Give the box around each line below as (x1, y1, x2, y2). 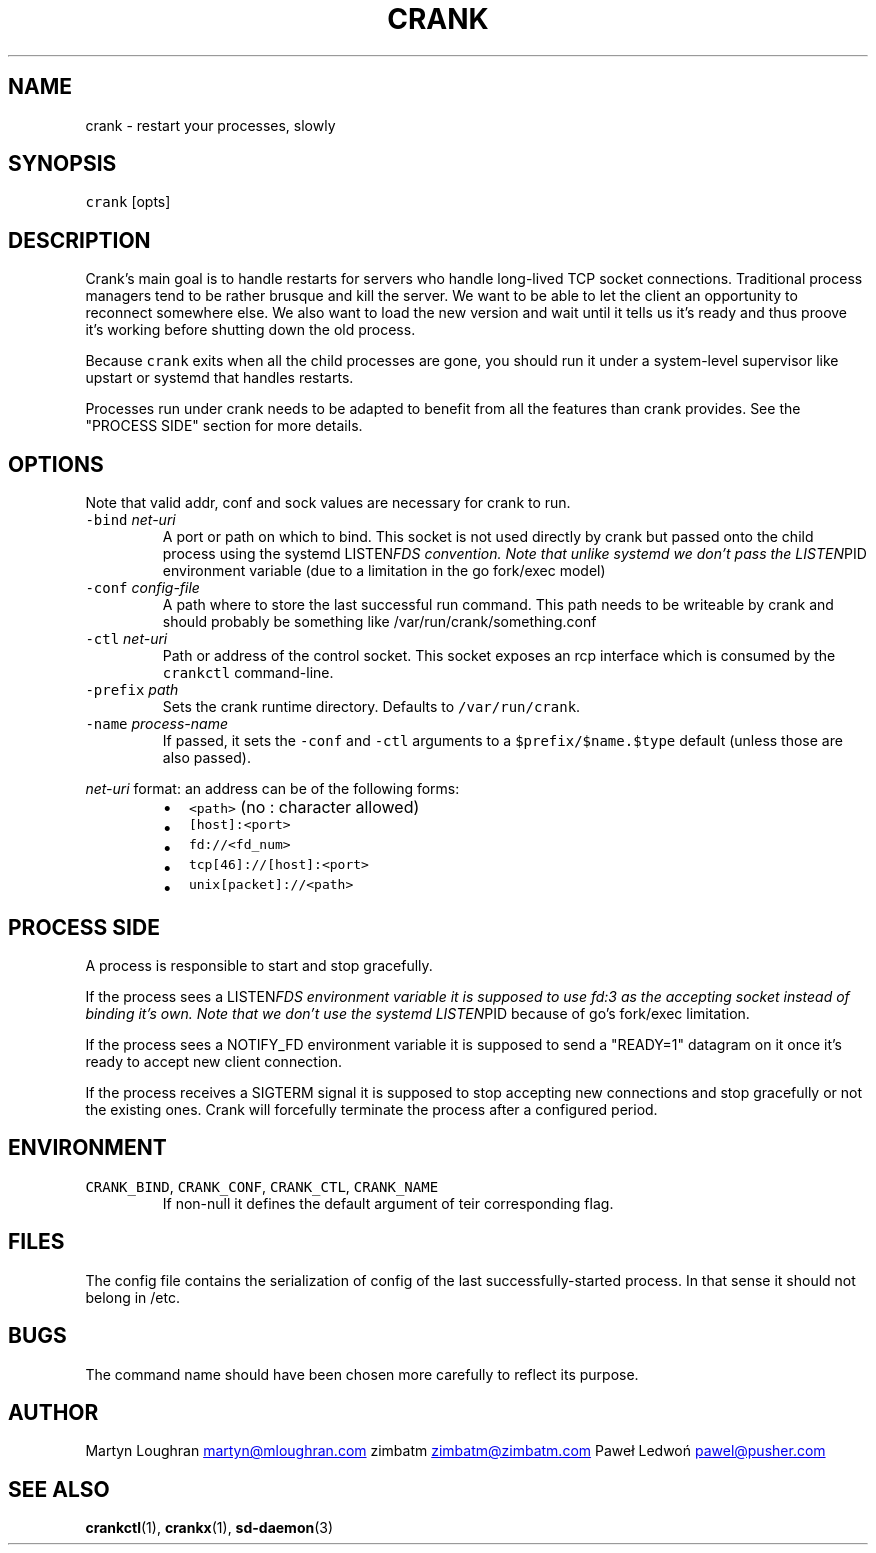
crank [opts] (85, 193, 171, 211)
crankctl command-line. (162, 664, 334, 682)
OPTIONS (8, 451, 104, 477)
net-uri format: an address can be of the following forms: (85, 780, 460, 798)
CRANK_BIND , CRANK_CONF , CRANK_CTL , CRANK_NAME (85, 1177, 439, 1195)
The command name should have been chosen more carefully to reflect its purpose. (85, 1365, 639, 1383)
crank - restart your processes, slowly (85, 116, 336, 134)
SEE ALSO (8, 1476, 110, 1502)
